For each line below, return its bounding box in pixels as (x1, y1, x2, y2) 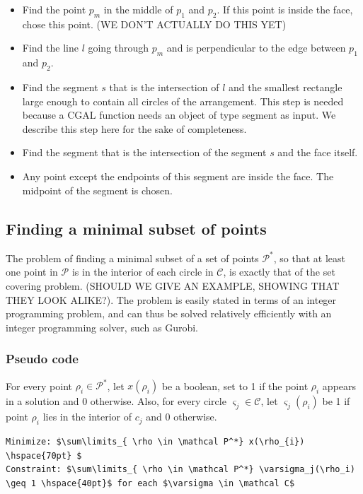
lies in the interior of (42, 409, 132, 424)
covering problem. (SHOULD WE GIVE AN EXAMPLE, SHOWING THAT (6, 278, 340, 293)
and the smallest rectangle (229, 79, 342, 94)
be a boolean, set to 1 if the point (161, 378, 309, 393)
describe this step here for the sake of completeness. (22, 121, 247, 136)
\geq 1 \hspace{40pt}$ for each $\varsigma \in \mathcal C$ (6, 478, 295, 488)
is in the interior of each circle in (71, 264, 214, 279)
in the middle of (103, 2, 173, 16)
